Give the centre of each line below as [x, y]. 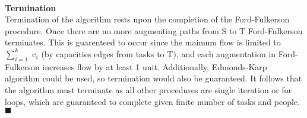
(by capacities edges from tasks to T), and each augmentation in [159, 53]
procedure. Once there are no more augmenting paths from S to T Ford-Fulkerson [154, 30]
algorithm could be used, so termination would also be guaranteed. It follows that [153, 78]
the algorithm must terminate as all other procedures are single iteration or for [148, 89]
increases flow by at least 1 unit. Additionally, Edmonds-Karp [155, 66]
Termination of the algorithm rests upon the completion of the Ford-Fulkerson [147, 19]
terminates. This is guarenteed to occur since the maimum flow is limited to [143, 42]
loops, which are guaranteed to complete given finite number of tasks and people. [152, 101]
